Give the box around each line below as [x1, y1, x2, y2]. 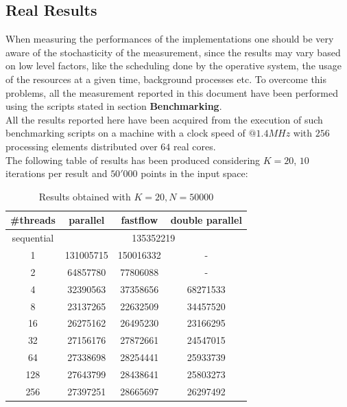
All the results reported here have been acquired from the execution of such [5, 112, 323, 126]
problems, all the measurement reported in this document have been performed [5, 85, 339, 100]
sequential [12, 231, 54, 245]
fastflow [121, 213, 158, 227]
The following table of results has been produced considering [5, 152, 261, 167]
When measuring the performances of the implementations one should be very [5, 32, 334, 46]
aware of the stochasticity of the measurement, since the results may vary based [5, 45, 341, 59]
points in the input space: [141, 166, 248, 181]
